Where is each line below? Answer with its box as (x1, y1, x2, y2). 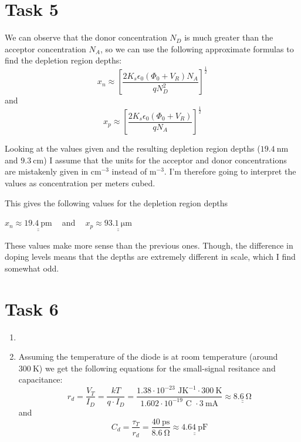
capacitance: (18, 373, 63, 386)
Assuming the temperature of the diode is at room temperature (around (18, 350, 278, 363)
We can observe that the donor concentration (5, 31, 167, 43)
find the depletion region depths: (5, 54, 122, 66)
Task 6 (5, 296, 59, 320)
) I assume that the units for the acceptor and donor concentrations (43, 153, 287, 166)
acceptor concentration (5, 42, 86, 55)
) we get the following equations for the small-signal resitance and (39, 361, 276, 374)
